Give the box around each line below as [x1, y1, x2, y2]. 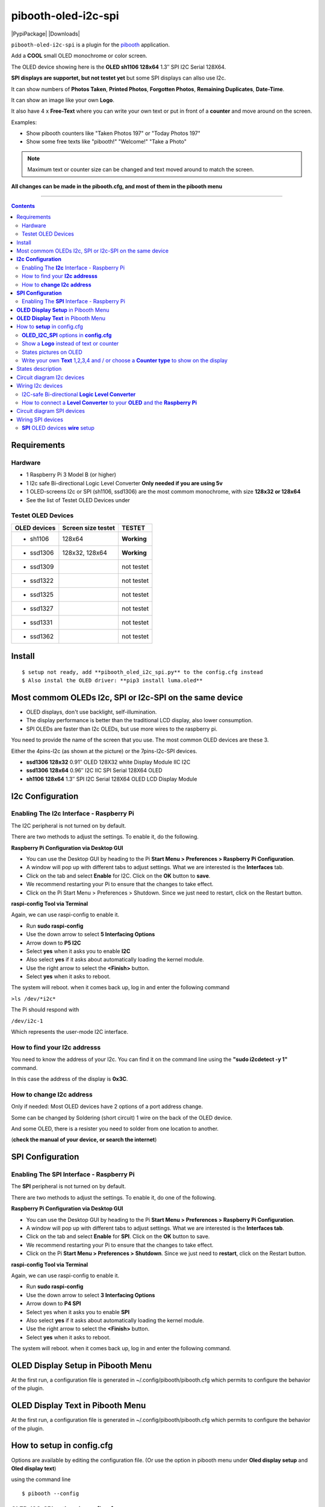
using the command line [11, 1476, 71, 1483]
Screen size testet [62, 523, 116, 532]
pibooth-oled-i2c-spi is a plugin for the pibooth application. [11, 41, 170, 48]
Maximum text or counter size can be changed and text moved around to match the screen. [27, 166, 255, 173]
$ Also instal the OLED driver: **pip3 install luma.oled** [22, 677, 203, 684]
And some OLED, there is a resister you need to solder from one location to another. [11, 1125, 219, 1132]
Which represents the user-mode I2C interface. [11, 1028, 129, 1036]
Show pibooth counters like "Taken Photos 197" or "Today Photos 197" [26, 130, 201, 137]
